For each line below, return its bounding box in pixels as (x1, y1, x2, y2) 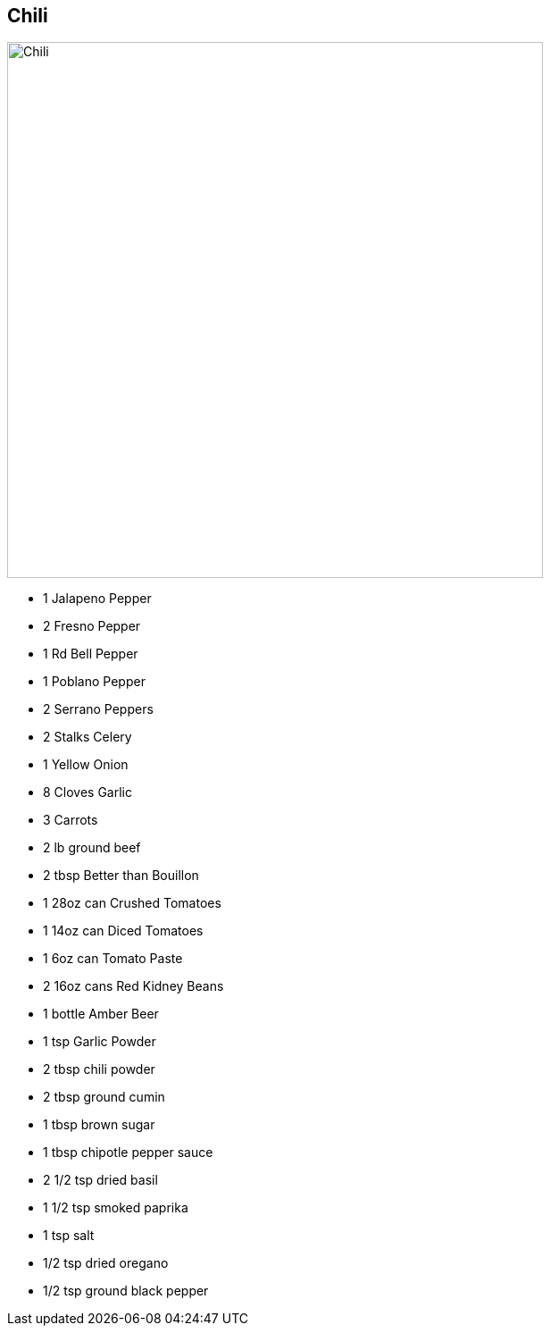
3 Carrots (43, 812, 98, 828)
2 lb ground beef (43, 840, 141, 856)
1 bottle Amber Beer (43, 1006, 159, 1022)
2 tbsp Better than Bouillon (43, 868, 199, 884)
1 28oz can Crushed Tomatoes (43, 895, 221, 911)
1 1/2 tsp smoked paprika (43, 1200, 188, 1216)
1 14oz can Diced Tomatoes (43, 923, 204, 939)
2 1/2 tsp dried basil (43, 1172, 158, 1188)
